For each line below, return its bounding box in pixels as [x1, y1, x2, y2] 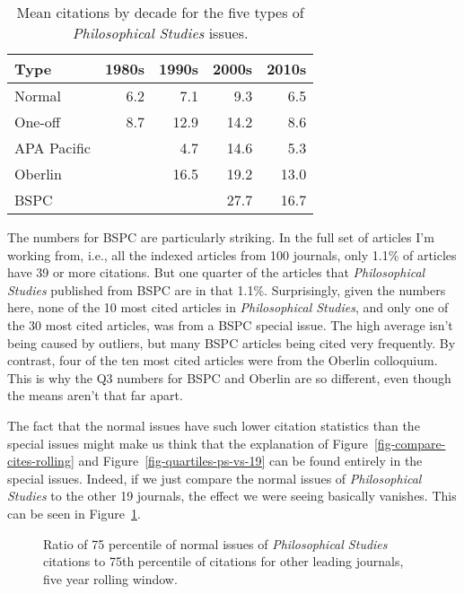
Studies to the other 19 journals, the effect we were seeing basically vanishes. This [7, 486, 457, 505]
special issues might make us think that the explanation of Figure [7, 433, 368, 452]
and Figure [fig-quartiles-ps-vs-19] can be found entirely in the [78, 451, 423, 470]
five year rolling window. [43, 569, 178, 588]
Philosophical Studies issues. [72, 22, 249, 43]
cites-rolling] [7, 451, 74, 470]
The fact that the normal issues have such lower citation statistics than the [7, 415, 420, 434]
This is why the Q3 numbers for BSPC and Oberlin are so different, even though [7, 368, 451, 387]
